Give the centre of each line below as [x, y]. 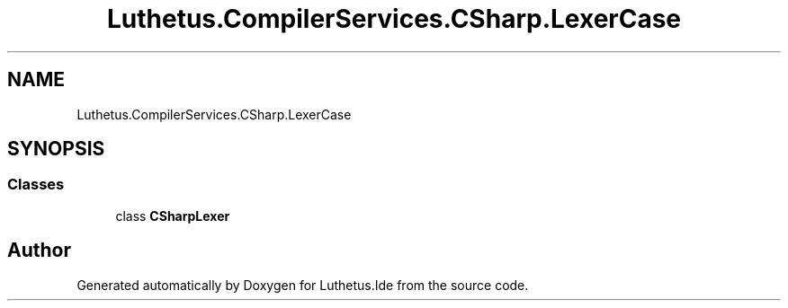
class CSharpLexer [173, 216]
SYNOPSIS [56, 149]
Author [39, 251]
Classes [36, 185]
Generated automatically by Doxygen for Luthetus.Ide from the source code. [303, 285]
